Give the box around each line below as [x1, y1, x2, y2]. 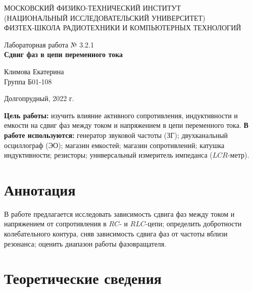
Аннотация [4, 179, 76, 200]
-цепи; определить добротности [145, 218, 242, 229]
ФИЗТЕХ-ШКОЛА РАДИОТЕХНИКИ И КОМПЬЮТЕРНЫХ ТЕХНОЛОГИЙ [4, 22, 241, 33]
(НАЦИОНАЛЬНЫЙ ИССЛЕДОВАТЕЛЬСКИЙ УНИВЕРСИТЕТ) [4, 12, 206, 23]
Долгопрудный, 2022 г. [4, 93, 74, 104]
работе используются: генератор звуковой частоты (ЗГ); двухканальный [4, 129, 228, 140]
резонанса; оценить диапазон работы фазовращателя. [4, 238, 167, 249]
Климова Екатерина [4, 66, 64, 76]
